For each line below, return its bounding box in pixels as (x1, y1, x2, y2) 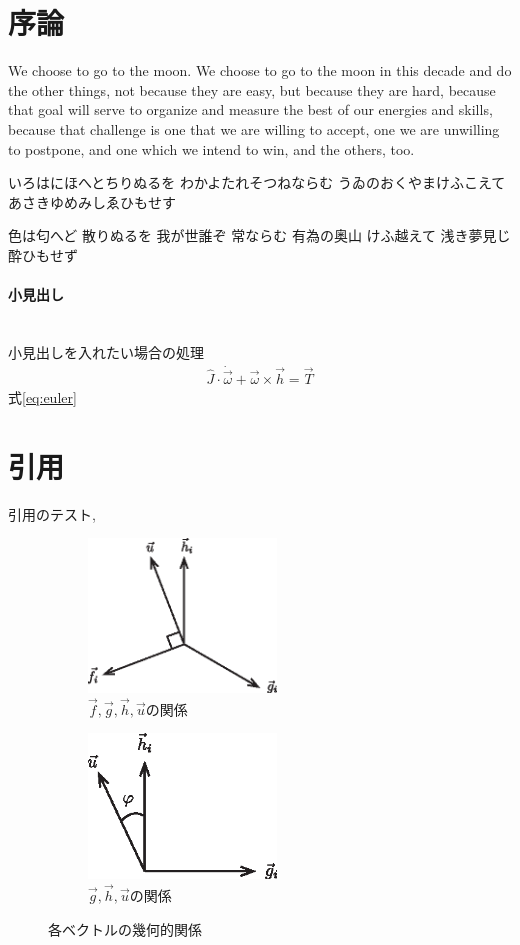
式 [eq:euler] (8, 386, 77, 407)
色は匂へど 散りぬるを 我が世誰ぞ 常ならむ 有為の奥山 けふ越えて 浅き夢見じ (8, 225, 511, 246)
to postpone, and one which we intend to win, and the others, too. (8, 138, 415, 159)
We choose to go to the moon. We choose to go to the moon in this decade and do (8, 60, 512, 81)
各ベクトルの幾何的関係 (48, 918, 202, 939)
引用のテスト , (8, 503, 96, 524)
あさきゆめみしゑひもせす (8, 191, 176, 212)
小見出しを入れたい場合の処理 (8, 341, 204, 362)
